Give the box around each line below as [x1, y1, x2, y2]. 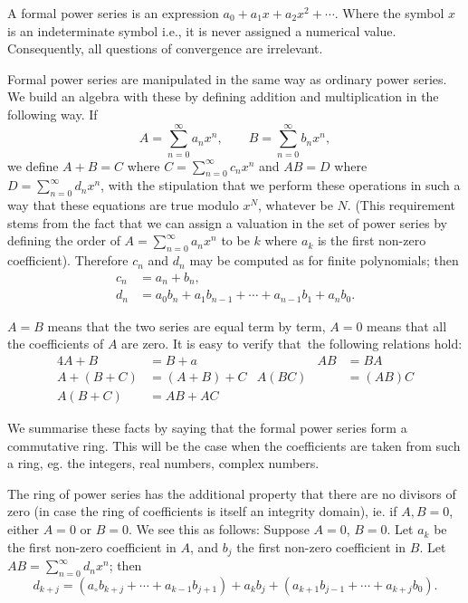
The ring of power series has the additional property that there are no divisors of [7, 483, 456, 502]
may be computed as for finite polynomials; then [189, 251, 459, 270]
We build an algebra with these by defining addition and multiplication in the [7, 87, 439, 106]
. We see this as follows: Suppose [128, 520, 310, 539]
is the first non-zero [317, 231, 426, 250]
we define [7, 156, 59, 175]
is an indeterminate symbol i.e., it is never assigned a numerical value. [7, 21, 396, 40]
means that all [367, 316, 447, 335]
